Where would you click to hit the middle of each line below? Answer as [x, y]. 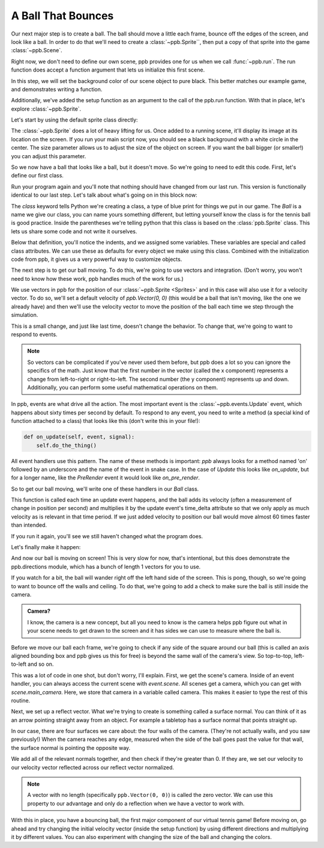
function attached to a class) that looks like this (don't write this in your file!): [106, 421]
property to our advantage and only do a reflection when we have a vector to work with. [136, 803]
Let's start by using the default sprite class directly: [74, 120]
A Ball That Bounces [62, 16]
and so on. [41, 664]
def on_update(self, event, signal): [79, 437]
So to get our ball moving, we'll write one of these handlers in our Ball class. [105, 489]
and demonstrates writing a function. [57, 89]
